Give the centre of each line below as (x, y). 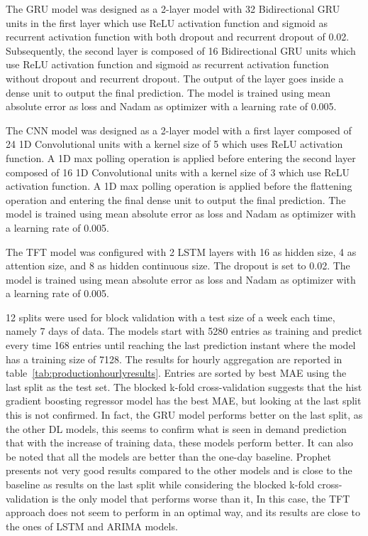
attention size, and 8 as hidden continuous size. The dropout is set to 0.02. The (178, 266)
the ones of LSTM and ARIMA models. (92, 526)
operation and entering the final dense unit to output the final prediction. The (176, 199)
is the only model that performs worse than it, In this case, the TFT (201, 498)
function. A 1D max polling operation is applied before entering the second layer (181, 157)
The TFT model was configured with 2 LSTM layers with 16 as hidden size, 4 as (181, 251)
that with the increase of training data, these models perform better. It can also (179, 443)
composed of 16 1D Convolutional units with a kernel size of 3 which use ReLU (178, 172)
